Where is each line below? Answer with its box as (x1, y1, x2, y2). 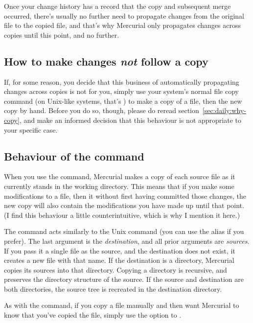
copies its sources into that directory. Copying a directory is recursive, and (4, 264, 227, 275)
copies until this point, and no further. (4, 29, 119, 40)
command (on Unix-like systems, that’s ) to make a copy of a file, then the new (4, 95, 242, 106)
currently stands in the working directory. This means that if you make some (4, 181, 234, 191)
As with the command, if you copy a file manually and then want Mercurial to (4, 300, 239, 310)
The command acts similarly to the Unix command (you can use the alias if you (4, 226, 244, 236)
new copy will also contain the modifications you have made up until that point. (4, 200, 244, 210)
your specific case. (4, 124, 58, 135)
